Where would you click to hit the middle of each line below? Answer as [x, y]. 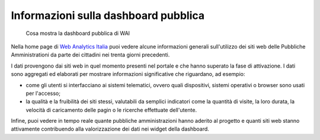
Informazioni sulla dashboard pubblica [108, 15]
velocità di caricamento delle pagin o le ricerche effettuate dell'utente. [111, 110]
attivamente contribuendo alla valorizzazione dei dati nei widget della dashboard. [110, 129]
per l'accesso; [43, 93]
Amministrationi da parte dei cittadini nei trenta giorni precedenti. [90, 55]
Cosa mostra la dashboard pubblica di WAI [78, 33]
